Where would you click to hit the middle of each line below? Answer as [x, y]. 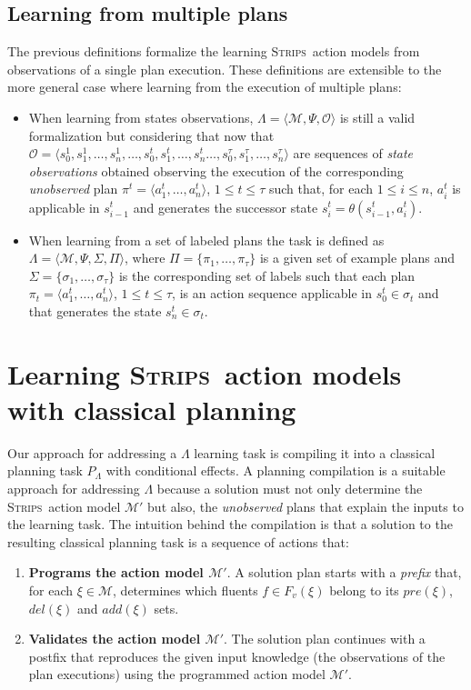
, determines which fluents [185, 590]
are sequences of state [353, 153]
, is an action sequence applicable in [272, 293]
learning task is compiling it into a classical [315, 452]
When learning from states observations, [141, 117]
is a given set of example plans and [357, 258]
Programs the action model [116, 572]
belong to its [364, 590]
